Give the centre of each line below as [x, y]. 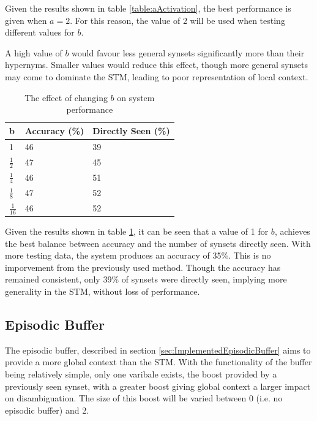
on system [136, 97]
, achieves [292, 231]
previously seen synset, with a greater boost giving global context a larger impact [158, 386]
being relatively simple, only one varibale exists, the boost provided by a [141, 374]
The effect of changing [66, 97]
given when [26, 20]
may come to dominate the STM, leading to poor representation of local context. [157, 76]
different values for [40, 32]
